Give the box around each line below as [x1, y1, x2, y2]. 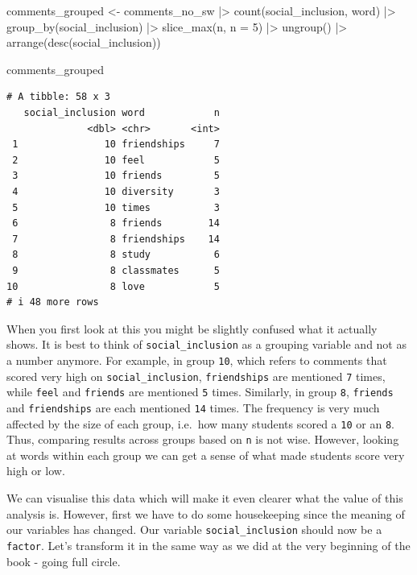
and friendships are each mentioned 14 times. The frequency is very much [6, 399, 380, 416]
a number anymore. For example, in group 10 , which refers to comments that [6, 351, 387, 368]
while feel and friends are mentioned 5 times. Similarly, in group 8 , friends [6, 383, 394, 400]
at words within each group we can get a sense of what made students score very [6, 446, 405, 463]
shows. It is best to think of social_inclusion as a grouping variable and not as [6, 336, 407, 353]
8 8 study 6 [12, 249, 220, 261]
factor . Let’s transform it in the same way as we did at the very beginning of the [6, 536, 411, 553]
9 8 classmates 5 [12, 264, 220, 276]
